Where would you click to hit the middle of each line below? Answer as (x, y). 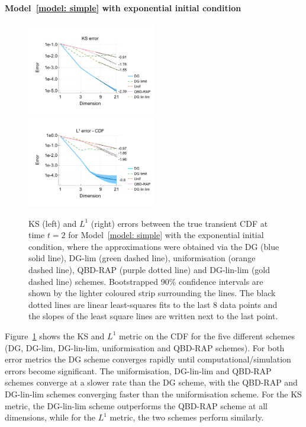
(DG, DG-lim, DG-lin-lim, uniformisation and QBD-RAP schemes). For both (145, 347)
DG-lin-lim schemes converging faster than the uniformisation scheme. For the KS (153, 394)
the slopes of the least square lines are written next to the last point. (153, 316)
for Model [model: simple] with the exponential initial (166, 235)
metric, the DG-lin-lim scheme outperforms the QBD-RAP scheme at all (136, 405)
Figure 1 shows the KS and (55, 335)
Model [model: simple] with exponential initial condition (123, 7)
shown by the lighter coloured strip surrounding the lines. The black (152, 293)
